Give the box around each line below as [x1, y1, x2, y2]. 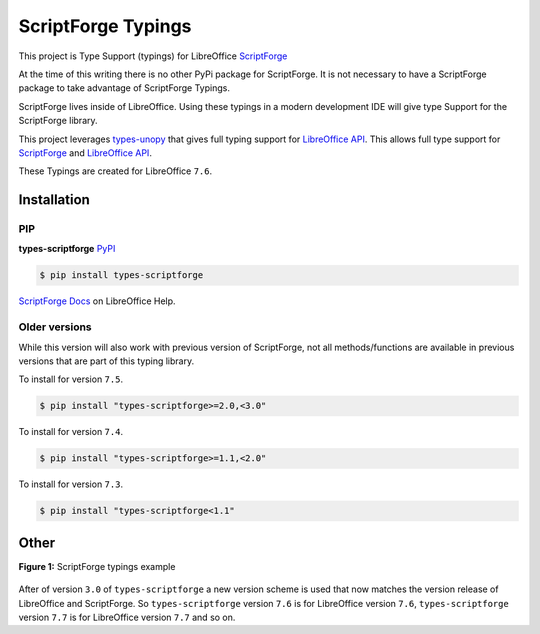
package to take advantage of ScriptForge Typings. [18, 82, 230, 94]
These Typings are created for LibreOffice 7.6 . [18, 165, 213, 177]
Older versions [18, 320, 92, 334]
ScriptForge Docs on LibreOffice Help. [18, 295, 176, 307]
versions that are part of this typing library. [18, 355, 195, 367]
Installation [18, 191, 90, 209]
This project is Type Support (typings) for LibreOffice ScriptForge [18, 50, 288, 62]
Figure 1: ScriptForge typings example [18, 560, 176, 572]
